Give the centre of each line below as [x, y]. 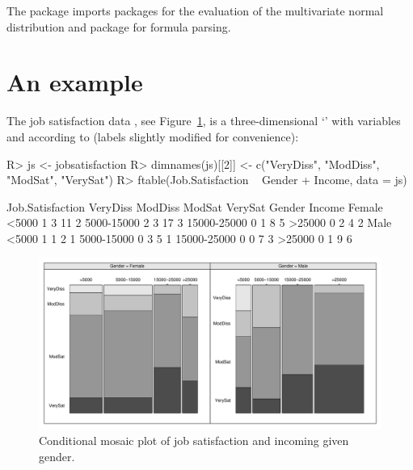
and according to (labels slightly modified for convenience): [153, 136]
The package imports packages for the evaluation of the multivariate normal [195, 10]
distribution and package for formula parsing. [119, 26]
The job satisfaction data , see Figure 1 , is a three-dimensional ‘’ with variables [204, 121]
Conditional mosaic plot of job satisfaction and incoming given [194, 441]
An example [75, 82]
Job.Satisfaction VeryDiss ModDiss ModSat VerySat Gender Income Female [195, 206]
